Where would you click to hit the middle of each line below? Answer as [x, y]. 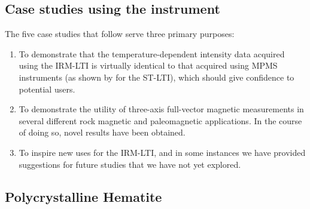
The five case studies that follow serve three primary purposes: [120, 34]
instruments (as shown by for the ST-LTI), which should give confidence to [156, 77]
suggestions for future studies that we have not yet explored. [130, 164]
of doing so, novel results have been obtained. [102, 132]
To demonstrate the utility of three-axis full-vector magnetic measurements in [161, 109]
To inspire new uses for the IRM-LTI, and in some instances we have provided [162, 152]
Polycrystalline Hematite [83, 196]
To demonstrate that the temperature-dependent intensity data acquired [152, 53]
